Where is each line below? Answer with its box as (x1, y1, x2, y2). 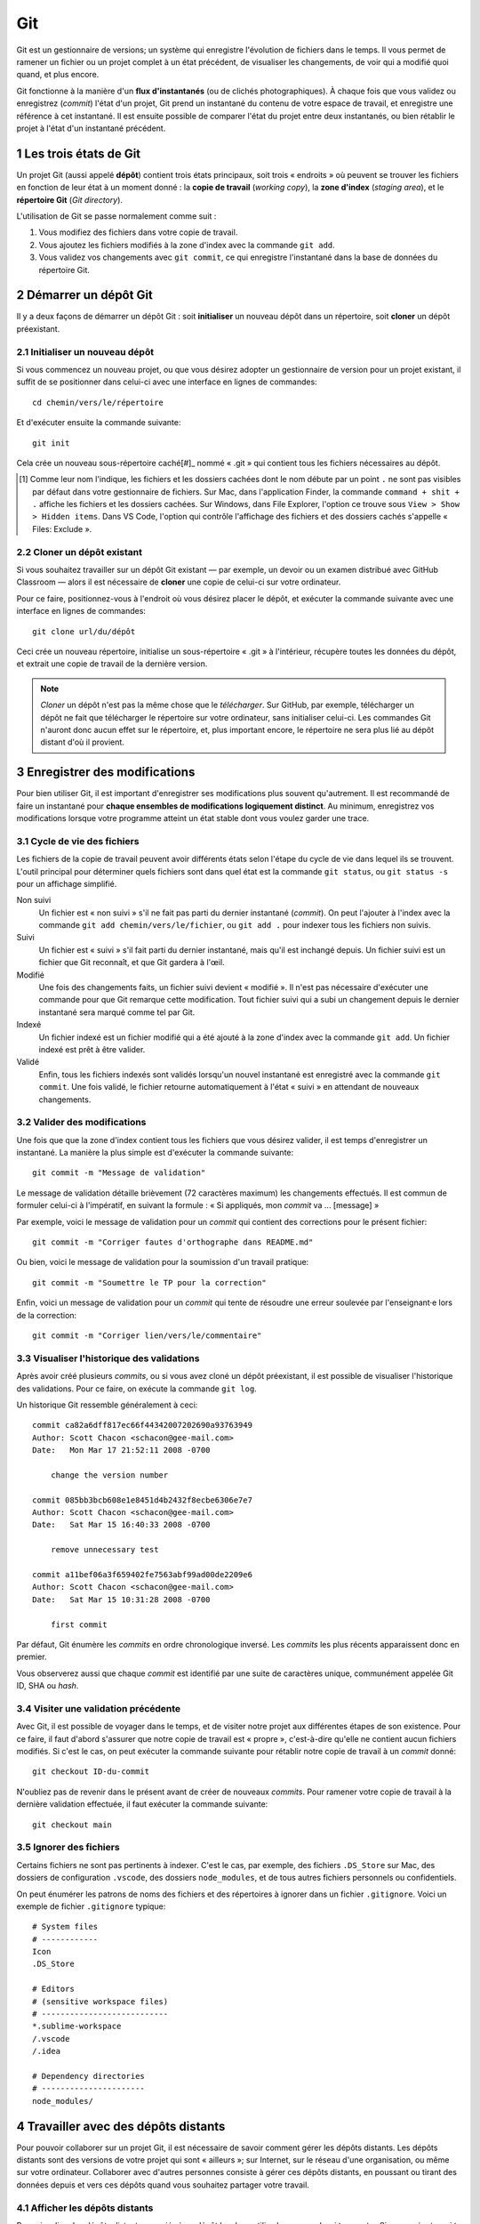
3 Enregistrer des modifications (16, 765, 196, 780)
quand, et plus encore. (16, 69, 100, 80)
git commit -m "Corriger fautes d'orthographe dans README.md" (32, 1237, 314, 1247)
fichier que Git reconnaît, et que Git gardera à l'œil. (38, 957, 226, 968)
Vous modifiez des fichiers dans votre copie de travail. (38, 227, 238, 238)
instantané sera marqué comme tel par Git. (38, 1006, 196, 1018)
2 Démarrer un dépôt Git (16, 287, 153, 302)
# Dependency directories (32, 2071, 146, 2081)
